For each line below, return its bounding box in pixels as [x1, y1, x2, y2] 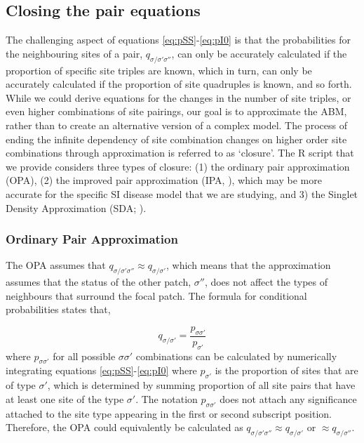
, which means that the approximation [166, 258, 331, 272]
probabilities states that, [6, 302, 111, 317]
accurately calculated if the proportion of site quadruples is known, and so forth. [6, 77, 352, 91]
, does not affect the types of [204, 275, 328, 289]
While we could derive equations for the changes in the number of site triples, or [6, 90, 351, 105]
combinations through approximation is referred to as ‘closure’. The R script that [6, 145, 354, 160]
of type [6, 378, 36, 392]
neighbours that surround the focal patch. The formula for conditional [6, 288, 307, 303]
